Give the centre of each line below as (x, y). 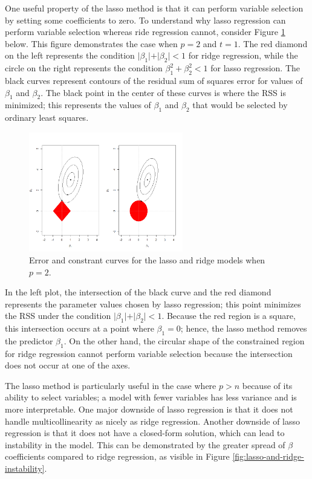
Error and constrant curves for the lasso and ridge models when (147, 259)
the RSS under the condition (58, 316)
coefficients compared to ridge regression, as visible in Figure (117, 456)
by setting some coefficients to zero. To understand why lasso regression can (145, 20)
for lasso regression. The (255, 68)
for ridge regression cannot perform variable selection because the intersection (149, 353)
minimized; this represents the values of (78, 105)
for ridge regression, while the (243, 55)
